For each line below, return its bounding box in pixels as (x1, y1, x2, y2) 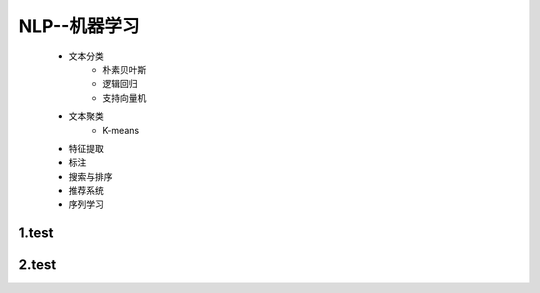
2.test (18, 256, 57, 274)
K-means (102, 124, 140, 136)
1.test (18, 225, 54, 242)
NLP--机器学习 (18, 15, 140, 37)
